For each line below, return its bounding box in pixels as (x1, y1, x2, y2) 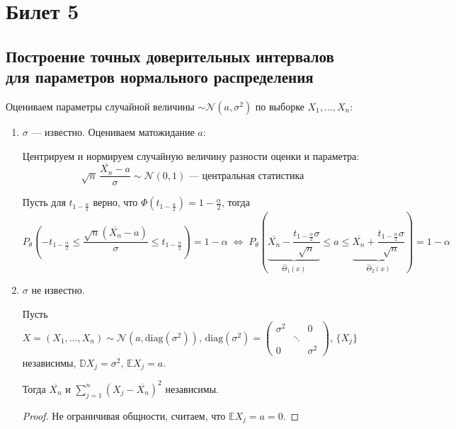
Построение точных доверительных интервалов (6, 45, 334, 67)
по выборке (255, 98, 304, 113)
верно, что (93, 195, 138, 210)
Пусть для (22, 195, 66, 210)
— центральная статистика (188, 171, 304, 181)
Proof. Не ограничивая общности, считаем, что (22, 408, 226, 423)
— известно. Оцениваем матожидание (31, 124, 195, 139)
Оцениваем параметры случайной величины (6, 98, 195, 113)
